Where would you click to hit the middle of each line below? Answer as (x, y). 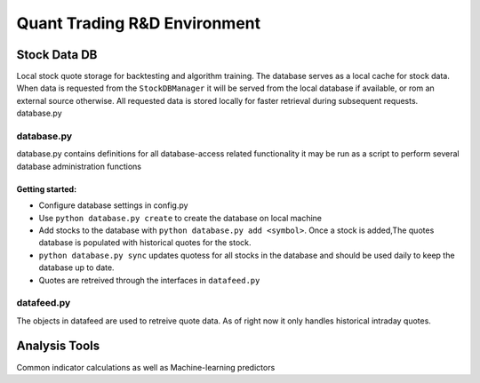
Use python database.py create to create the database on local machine (180, 218)
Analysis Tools (58, 346)
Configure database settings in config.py (113, 205)
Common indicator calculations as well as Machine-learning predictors (146, 367)
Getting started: (47, 189)
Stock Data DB (57, 55)
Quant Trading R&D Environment (139, 23)
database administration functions (79, 166)
